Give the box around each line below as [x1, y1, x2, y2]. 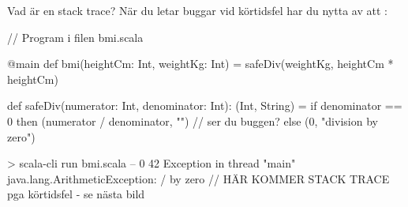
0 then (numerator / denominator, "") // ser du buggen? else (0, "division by [7, 112, 378, 129]
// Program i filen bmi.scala [7, 28, 144, 45]
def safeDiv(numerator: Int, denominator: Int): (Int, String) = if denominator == [7, 97, 402, 114]
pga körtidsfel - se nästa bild [7, 186, 145, 202]
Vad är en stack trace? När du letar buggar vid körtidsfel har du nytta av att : [7, 2, 387, 18]
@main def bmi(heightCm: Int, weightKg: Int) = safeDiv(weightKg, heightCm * [7, 55, 394, 72]
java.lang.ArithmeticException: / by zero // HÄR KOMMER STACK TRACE [7, 170, 390, 186]
